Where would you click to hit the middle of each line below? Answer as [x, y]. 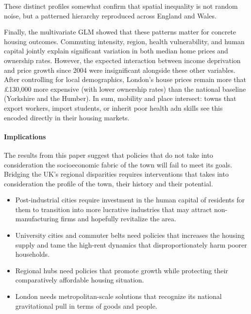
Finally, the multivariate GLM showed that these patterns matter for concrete [120, 32]
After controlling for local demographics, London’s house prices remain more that [125, 79]
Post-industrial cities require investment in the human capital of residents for [130, 200]
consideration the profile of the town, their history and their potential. [109, 183]
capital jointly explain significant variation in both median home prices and [116, 51]
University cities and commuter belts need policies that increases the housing [130, 235]
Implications [25, 136]
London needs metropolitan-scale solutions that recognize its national [118, 296]
